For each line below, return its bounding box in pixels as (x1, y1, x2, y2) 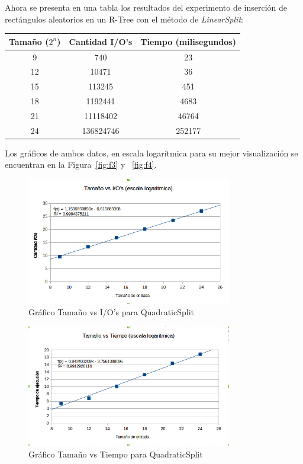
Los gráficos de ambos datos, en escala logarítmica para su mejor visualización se (5, 146, 298, 159)
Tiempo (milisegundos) (140, 35, 236, 47)
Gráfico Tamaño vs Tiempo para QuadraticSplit (28, 447, 203, 460)
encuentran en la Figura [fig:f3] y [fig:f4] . (5, 158, 157, 171)
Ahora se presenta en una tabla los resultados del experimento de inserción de (5, 1, 288, 13)
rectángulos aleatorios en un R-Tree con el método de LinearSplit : (5, 12, 243, 25)
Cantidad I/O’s (69, 35, 133, 47)
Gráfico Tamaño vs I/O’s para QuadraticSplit (28, 306, 195, 318)
